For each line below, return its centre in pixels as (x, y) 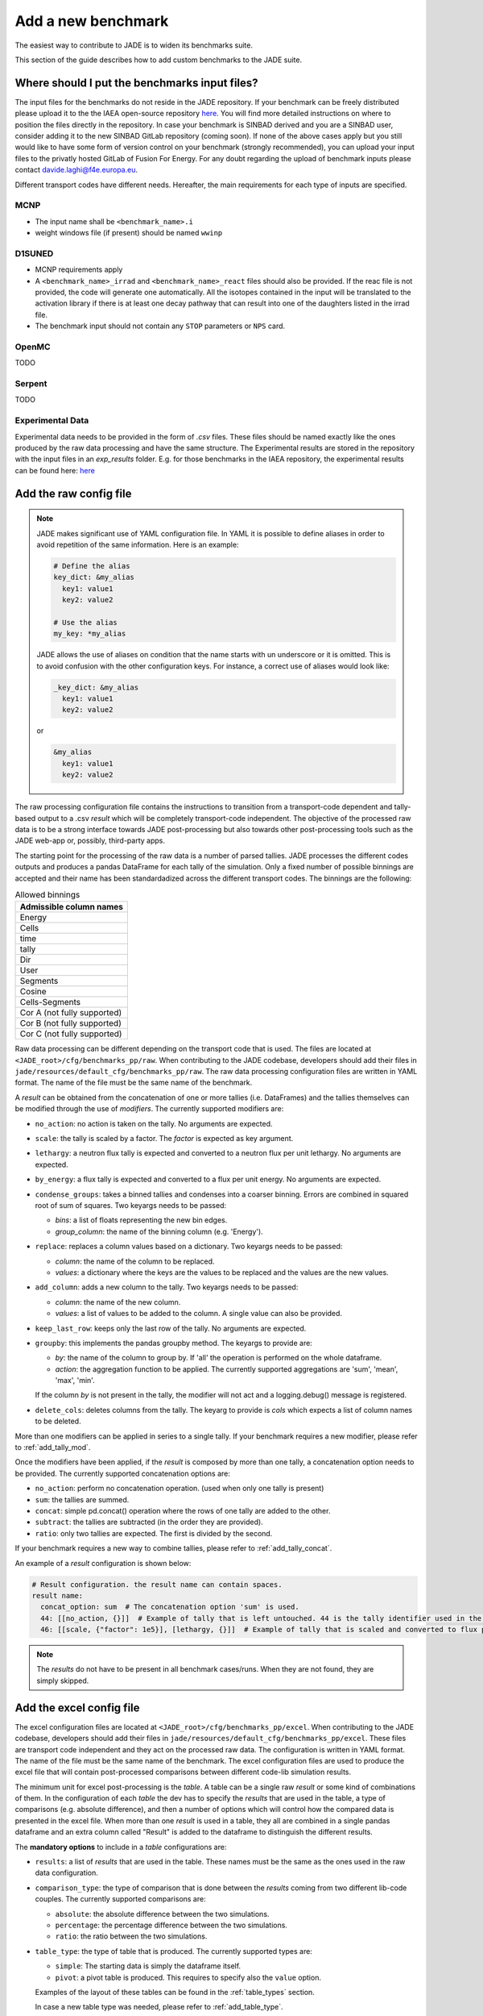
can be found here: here (55, 470)
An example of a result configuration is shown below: (103, 1563)
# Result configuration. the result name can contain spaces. (157, 1584)
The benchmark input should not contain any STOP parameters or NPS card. (160, 326)
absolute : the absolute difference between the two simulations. (162, 1914)
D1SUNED (34, 253)
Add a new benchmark (92, 21)
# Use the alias (86, 622)
